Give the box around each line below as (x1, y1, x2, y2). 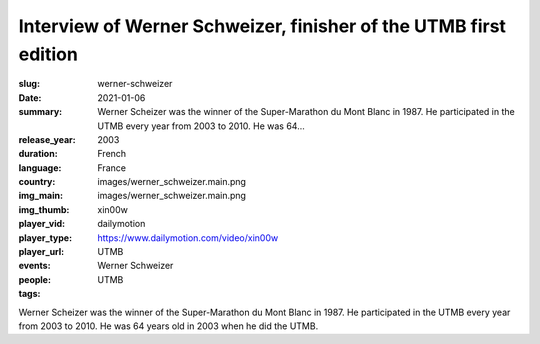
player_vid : (18, 218, 65, 230)
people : (18, 273, 52, 285)
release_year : (18, 133, 77, 145)
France (97, 161, 127, 174)
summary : (18, 106, 63, 118)
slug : (18, 78, 40, 90)
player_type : (18, 231, 73, 244)
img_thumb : (18, 203, 70, 215)
